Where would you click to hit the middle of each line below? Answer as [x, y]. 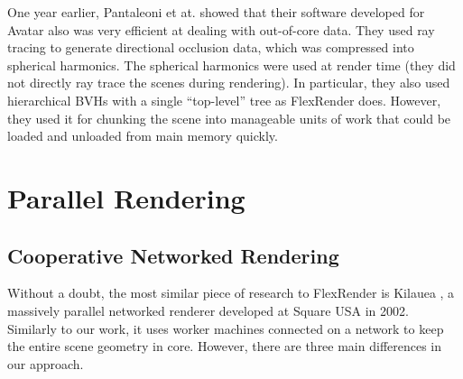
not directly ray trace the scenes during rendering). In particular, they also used [229, 83]
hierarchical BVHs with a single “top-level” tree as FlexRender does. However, [224, 100]
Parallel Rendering [126, 197]
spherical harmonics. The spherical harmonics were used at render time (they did [231, 65]
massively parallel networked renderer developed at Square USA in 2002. [208, 310]
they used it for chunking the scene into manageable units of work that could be [229, 118]
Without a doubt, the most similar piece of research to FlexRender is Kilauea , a [231, 293]
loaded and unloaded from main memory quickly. [143, 136]
